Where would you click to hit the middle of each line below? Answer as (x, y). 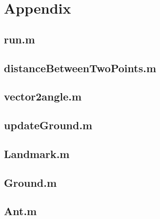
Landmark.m (37, 153)
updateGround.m (48, 125)
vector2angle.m (43, 96)
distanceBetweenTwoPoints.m (80, 68)
